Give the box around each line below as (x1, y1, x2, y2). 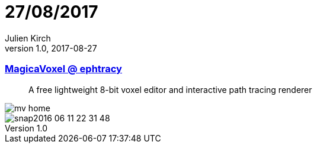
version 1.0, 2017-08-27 (5, 43, 97, 53)
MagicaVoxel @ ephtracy (5, 63, 122, 75)
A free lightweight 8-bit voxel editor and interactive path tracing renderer (28, 84, 312, 95)
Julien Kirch (5, 33, 51, 43)
